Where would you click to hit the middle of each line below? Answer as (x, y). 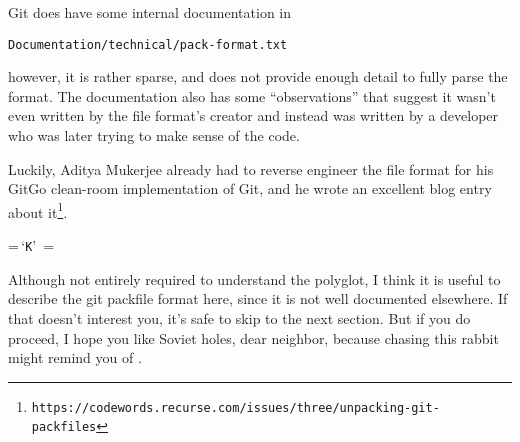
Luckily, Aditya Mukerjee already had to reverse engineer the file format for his (251, 168)
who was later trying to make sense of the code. (154, 135)
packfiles (64, 427)
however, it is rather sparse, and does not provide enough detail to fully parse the (258, 76)
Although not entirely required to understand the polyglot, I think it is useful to (254, 278)
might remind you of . (75, 357)
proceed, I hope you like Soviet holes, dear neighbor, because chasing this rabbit (253, 337)
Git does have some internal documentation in (150, 12)
